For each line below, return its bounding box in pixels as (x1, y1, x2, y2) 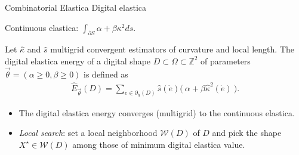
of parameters (201, 54, 251, 67)
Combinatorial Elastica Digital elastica (5, 1, 147, 13)
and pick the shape (212, 126, 282, 139)
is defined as (84, 67, 128, 80)
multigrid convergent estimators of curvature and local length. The (50, 43, 294, 55)
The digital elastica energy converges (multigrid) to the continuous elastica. (19, 106, 295, 119)
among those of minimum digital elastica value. (72, 138, 245, 150)
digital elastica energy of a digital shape (5, 54, 151, 67)
